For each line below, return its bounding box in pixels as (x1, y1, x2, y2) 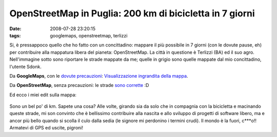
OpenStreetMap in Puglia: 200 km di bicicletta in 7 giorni (9, 8, 255, 19)
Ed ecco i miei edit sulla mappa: (9, 92, 77, 98)
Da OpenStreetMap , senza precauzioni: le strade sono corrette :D (9, 82, 149, 88)
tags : (9, 32, 21, 38)
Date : (9, 26, 22, 32)
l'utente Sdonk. (9, 63, 42, 70)
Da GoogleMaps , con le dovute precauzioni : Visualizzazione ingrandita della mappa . (9, 73, 188, 79)
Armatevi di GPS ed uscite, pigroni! (9, 125, 83, 131)
